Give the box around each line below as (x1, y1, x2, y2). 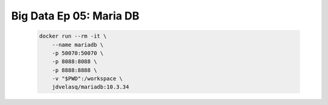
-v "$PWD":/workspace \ (52, 75, 123, 82)
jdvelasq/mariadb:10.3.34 (52, 84, 129, 90)
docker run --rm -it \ (39, 33, 107, 39)
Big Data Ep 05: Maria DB (11, 9, 140, 22)
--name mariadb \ (52, 41, 104, 48)
